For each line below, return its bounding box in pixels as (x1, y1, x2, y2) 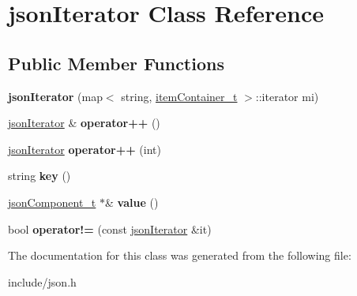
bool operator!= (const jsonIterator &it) (8, 220, 212, 237)
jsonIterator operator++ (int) (8, 141, 161, 157)
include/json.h (8, 273, 77, 290)
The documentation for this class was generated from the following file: (8, 247, 351, 264)
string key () (8, 167, 71, 184)
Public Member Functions (8, 51, 224, 75)
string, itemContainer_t (121, 88, 238, 104)
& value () (105, 193, 159, 210)
